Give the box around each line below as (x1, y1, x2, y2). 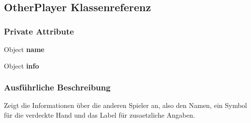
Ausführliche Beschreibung (4, 81, 111, 93)
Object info (4, 60, 39, 70)
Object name (4, 44, 45, 54)
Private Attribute (4, 25, 74, 37)
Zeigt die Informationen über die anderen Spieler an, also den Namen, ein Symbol (4, 100, 247, 110)
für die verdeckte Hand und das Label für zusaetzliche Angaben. (4, 110, 195, 120)
